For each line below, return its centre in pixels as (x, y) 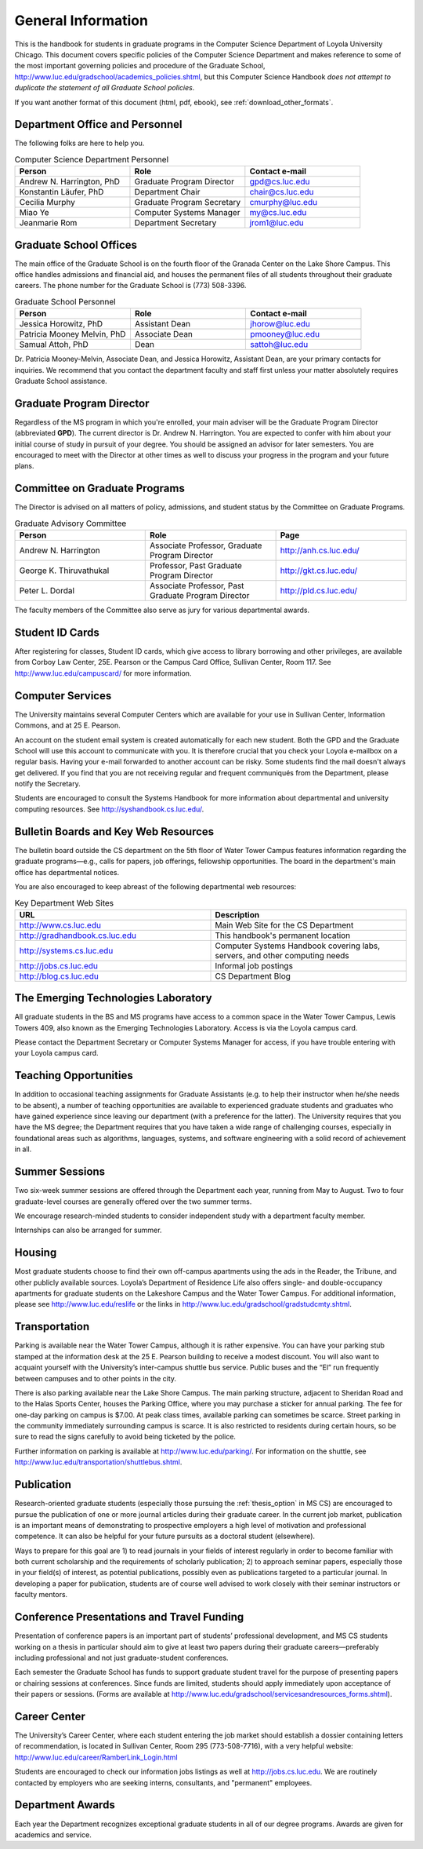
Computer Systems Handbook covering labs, (298, 946)
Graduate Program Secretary (188, 202)
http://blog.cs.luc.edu (59, 976)
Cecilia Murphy (47, 202)
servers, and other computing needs (282, 955)
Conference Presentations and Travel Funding (129, 1617)
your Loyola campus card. (56, 1053)
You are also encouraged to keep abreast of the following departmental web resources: (155, 886)
